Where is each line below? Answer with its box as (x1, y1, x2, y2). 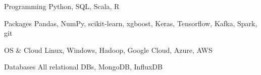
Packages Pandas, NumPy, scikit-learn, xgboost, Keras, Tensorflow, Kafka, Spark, (4, 18, 257, 28)
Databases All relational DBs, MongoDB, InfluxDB (4, 61, 163, 72)
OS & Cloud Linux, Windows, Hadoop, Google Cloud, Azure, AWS (4, 44, 213, 55)
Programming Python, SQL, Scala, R (4, 1, 120, 11)
